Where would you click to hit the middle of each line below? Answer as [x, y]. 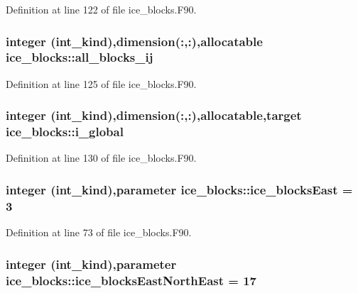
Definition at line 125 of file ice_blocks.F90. [101, 83]
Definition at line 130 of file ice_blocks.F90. [101, 158]
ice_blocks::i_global [65, 132]
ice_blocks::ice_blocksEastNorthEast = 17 [131, 280]
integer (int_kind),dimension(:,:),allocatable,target [154, 115]
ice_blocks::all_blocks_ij [80, 57]
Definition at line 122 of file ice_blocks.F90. [101, 9]
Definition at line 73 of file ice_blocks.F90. [99, 232]
